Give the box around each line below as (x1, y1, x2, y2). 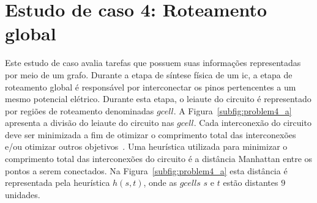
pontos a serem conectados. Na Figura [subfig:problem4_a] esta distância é (5, 164, 288, 177)
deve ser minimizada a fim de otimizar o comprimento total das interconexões (5, 128, 296, 141)
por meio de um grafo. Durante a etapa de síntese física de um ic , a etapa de (5, 68, 293, 81)
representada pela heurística (5, 176, 110, 189)
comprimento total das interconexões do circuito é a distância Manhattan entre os (5, 152, 313, 165)
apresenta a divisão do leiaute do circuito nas (5, 116, 174, 129)
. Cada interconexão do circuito (193, 116, 311, 129)
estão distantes (223, 176, 278, 189)
